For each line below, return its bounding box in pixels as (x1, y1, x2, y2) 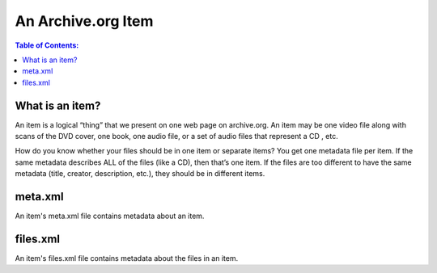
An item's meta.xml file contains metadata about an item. (15, 211, 205, 221)
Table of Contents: (15, 40, 79, 50)
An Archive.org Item (15, 12, 154, 30)
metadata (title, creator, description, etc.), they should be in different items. (15, 169, 265, 178)
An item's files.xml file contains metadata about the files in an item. (15, 254, 239, 262)
